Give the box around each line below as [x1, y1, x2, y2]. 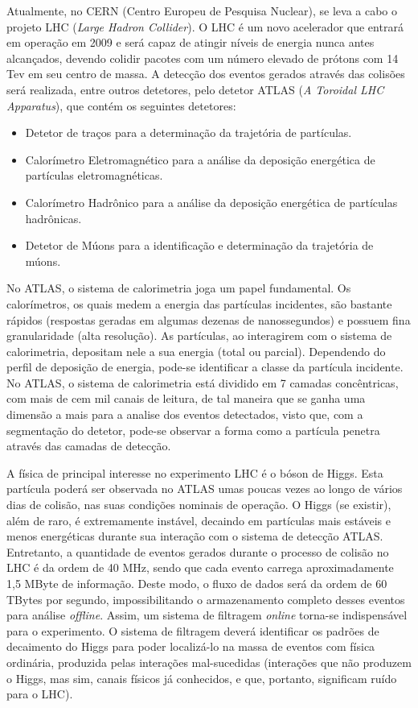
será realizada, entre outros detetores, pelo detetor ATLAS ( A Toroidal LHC [6, 81, 384, 97]
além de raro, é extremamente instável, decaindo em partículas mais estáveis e [6, 511, 391, 528]
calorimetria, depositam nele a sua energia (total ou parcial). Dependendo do [6, 342, 386, 359]
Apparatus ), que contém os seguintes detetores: [6, 97, 236, 114]
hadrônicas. [25, 209, 82, 226]
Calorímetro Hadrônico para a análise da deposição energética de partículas [25, 193, 398, 210]
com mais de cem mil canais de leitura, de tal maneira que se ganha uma [6, 390, 366, 407]
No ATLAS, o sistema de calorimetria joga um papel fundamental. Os [6, 279, 351, 296]
